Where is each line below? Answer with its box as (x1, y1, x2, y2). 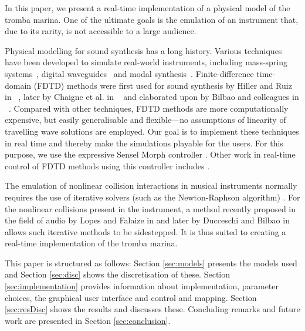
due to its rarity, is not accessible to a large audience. (5, 25, 196, 37)
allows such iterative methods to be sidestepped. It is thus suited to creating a (5, 225, 286, 238)
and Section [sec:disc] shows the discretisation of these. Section (5, 268, 231, 280)
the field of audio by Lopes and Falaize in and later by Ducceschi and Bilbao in (5, 214, 290, 226)
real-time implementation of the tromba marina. (5, 237, 178, 249)
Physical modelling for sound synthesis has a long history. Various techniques (5, 44, 282, 56)
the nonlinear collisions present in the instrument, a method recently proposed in (5, 202, 296, 215)
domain (5, 79, 32, 91)
